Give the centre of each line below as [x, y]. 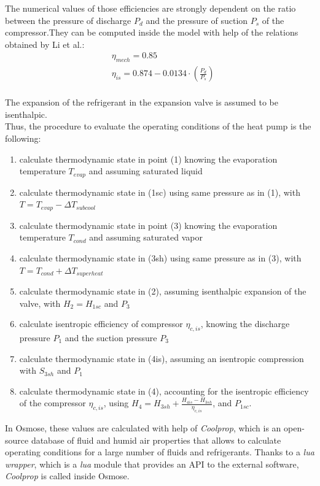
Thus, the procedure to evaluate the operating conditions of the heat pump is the [158, 126]
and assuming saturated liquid [146, 171]
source [17, 440]
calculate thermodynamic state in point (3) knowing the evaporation [148, 225]
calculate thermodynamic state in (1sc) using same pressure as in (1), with [160, 192]
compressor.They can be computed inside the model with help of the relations [152, 32]
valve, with [40, 303]
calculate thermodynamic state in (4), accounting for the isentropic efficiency [164, 391]
